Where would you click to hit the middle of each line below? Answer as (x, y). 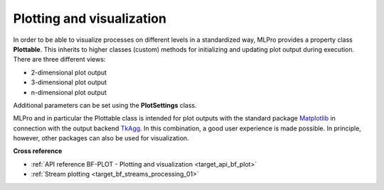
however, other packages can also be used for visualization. (101, 138)
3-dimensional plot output (69, 82)
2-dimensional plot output (69, 72)
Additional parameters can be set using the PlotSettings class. (105, 105)
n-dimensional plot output (69, 92)
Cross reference (38, 151)
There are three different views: (59, 60)
